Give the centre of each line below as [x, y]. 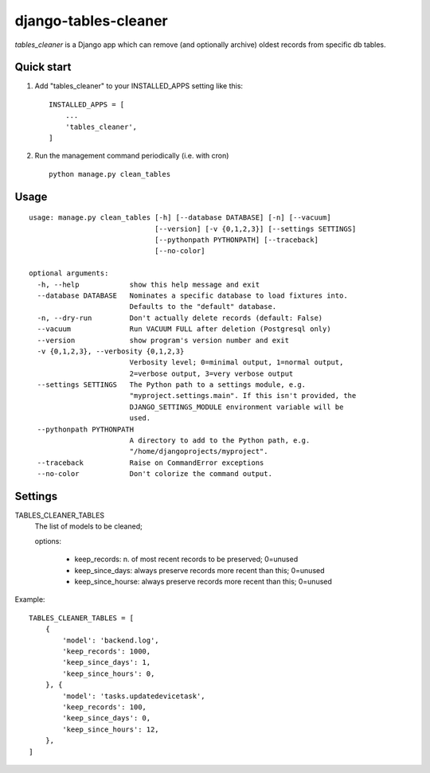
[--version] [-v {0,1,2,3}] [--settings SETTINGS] [255, 228]
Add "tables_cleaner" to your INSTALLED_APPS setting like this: [139, 86]
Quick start [43, 67]
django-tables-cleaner [92, 21]
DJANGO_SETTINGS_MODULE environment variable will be [236, 407]
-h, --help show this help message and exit [149, 284]
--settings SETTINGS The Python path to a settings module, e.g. [172, 385]
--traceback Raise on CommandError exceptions [150, 463]
